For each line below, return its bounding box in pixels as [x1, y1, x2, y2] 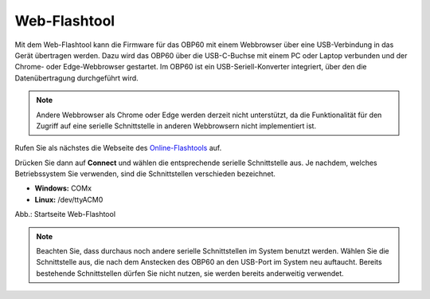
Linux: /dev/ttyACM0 [34, 195, 104, 204]
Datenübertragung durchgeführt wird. [14, 73, 139, 83]
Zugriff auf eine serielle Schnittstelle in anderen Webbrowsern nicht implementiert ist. [36, 120, 317, 131]
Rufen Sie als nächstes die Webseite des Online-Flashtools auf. [14, 144, 222, 153]
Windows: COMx [34, 183, 92, 193]
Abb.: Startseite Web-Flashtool [14, 210, 115, 219]
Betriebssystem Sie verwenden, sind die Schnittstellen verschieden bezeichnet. [14, 169, 276, 179]
